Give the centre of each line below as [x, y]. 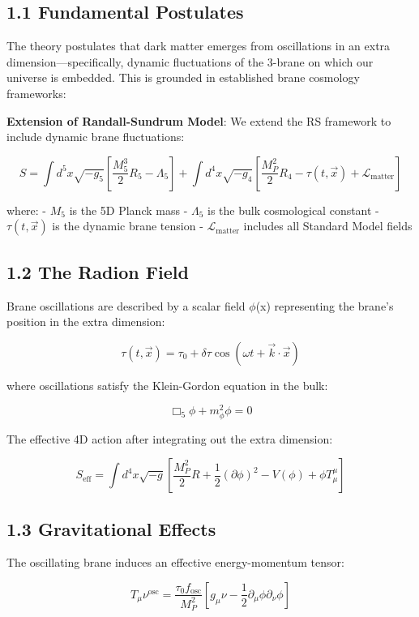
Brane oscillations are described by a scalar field [126, 305]
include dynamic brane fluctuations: [96, 137]
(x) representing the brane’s [325, 305]
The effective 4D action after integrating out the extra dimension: [170, 438]
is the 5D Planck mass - [128, 210]
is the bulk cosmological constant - [293, 210]
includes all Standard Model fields [328, 226]
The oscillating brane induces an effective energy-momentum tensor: [175, 562]
